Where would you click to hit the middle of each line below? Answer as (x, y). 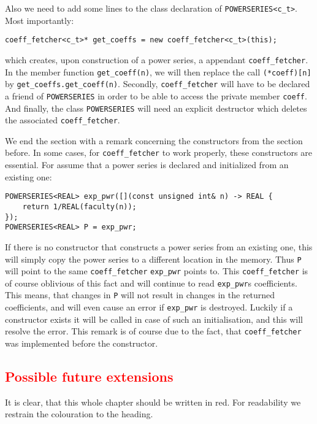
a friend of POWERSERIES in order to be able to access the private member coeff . (156, 95)
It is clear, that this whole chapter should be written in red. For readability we (153, 402)
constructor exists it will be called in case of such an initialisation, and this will (154, 319)
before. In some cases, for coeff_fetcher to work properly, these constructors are (158, 152)
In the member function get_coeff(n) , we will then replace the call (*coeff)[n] (158, 71)
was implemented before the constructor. (82, 343)
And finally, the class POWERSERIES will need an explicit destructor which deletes (156, 108)
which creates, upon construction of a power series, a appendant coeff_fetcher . (157, 59)
